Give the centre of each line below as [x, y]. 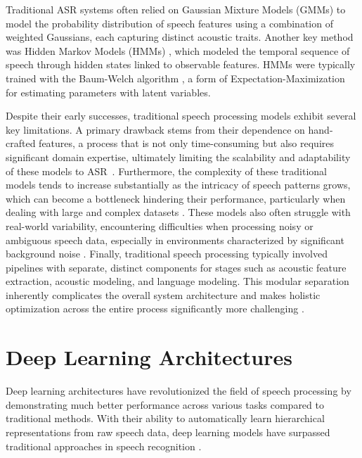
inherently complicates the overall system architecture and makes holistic [163, 294]
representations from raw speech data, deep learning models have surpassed [168, 432]
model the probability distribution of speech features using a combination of [169, 23]
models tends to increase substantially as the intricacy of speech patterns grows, [178, 185]
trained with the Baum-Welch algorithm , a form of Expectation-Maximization [175, 78]
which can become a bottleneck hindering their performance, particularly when [176, 198]
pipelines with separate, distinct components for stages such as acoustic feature [176, 267]
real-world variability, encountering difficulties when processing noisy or [160, 225]
